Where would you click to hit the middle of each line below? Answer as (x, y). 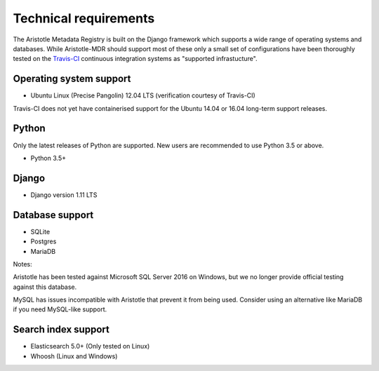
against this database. (45, 287)
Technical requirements (84, 18)
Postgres (44, 241)
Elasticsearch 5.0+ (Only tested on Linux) (90, 346)
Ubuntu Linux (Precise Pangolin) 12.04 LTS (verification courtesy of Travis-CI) (143, 95)
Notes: (22, 264)
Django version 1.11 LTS (64, 195)
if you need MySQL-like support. (60, 309)
